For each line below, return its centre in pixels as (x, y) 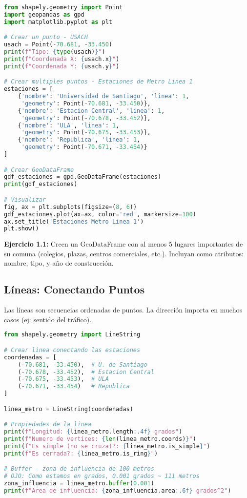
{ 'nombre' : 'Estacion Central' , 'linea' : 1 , (91, 111)
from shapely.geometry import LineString (72, 335)
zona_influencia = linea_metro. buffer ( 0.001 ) (79, 484)
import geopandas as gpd (44, 14)
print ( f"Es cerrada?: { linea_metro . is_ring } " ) (81, 453)
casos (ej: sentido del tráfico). (48, 319)
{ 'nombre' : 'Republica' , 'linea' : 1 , (79, 140)
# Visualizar (25, 199)
